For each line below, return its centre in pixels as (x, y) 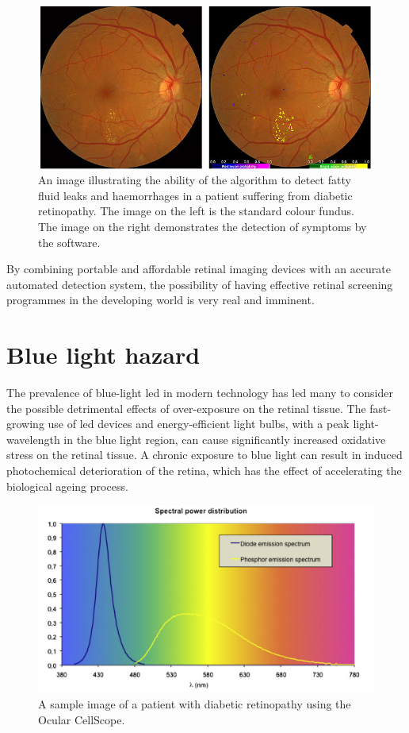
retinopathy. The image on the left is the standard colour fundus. (196, 211)
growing (25, 424)
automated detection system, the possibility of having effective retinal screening (200, 284)
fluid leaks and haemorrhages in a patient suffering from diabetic (195, 195)
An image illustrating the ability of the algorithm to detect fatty (195, 180)
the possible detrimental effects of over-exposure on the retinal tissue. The (186, 408)
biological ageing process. (67, 486)
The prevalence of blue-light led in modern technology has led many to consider (200, 393)
